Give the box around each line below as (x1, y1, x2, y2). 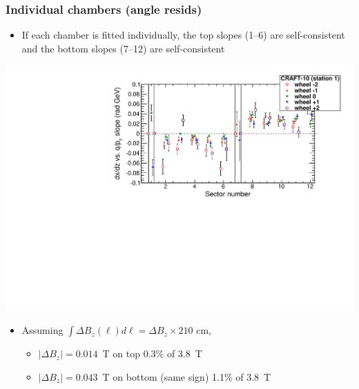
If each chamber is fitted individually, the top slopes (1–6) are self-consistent (21, 28, 345, 42)
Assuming (21, 323, 64, 337)
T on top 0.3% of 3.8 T (102, 346, 202, 361)
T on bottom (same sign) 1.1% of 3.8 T (102, 369, 271, 383)
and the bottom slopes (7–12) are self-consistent (21, 41, 225, 55)
